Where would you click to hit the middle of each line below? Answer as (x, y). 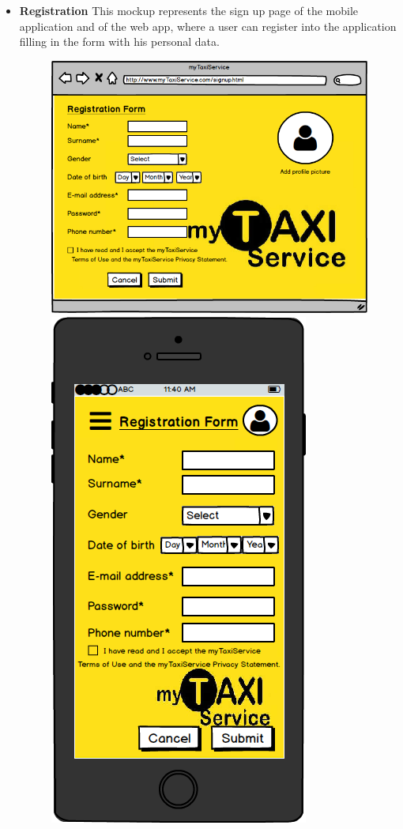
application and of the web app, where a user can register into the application (208, 26)
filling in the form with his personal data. (119, 41)
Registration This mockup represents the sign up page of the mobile (188, 10)
